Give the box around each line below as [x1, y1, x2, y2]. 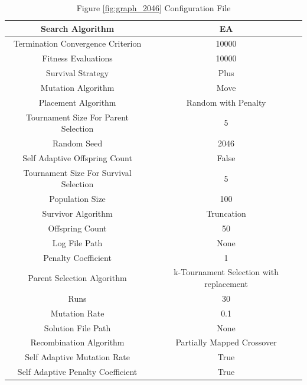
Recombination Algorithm [30, 336, 125, 348]
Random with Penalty [186, 96, 266, 108]
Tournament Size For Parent [26, 110, 129, 123]
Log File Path [52, 236, 103, 249]
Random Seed [52, 137, 103, 149]
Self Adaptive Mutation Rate [25, 351, 130, 363]
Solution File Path [44, 321, 111, 334]
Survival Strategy [45, 67, 109, 79]
